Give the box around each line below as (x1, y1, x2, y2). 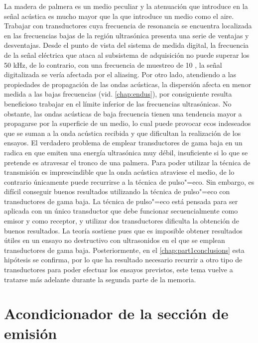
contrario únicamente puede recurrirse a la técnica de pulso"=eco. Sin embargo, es (4, 176, 255, 187)
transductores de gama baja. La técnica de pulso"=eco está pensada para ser (4, 196, 238, 206)
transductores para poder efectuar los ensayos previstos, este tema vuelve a (4, 264, 233, 275)
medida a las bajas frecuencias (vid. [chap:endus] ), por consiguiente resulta (4, 89, 232, 99)
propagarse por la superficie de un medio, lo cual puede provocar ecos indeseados (4, 118, 251, 128)
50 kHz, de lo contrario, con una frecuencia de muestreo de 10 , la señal (4, 59, 222, 70)
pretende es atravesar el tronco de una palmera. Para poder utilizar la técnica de (4, 157, 251, 167)
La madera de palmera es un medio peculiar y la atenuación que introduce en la (4, 1, 248, 11)
